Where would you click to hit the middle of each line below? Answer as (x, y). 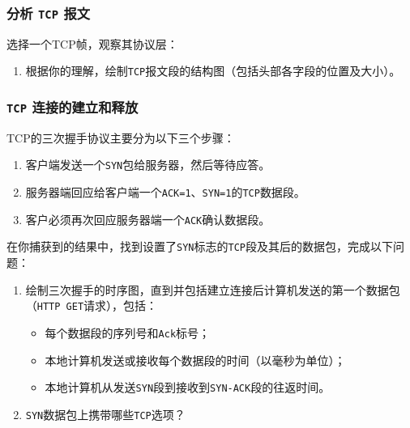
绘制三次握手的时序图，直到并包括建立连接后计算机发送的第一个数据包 (213, 289)
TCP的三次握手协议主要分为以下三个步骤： (121, 137)
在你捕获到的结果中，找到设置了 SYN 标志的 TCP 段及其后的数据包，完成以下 (200, 246)
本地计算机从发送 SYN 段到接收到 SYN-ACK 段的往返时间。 (188, 387)
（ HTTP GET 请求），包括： (92, 305)
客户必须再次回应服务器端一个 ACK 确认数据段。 (148, 219)
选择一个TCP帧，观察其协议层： (92, 43)
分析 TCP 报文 (49, 13)
